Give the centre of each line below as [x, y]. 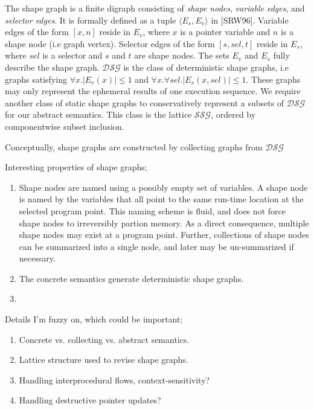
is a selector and [72, 55]
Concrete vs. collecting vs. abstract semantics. [104, 339]
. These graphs [273, 79]
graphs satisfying [36, 79]
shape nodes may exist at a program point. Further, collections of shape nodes [164, 235]
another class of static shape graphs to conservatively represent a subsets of [145, 102]
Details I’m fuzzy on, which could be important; [94, 319]
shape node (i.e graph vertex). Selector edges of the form [110, 43]
